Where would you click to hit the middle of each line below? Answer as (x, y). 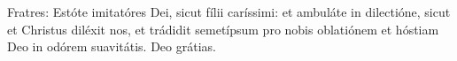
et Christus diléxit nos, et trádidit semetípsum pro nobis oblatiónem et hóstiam (223, 29)
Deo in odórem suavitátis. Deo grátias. (112, 46)
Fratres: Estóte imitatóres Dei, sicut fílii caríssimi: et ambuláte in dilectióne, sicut (229, 11)
